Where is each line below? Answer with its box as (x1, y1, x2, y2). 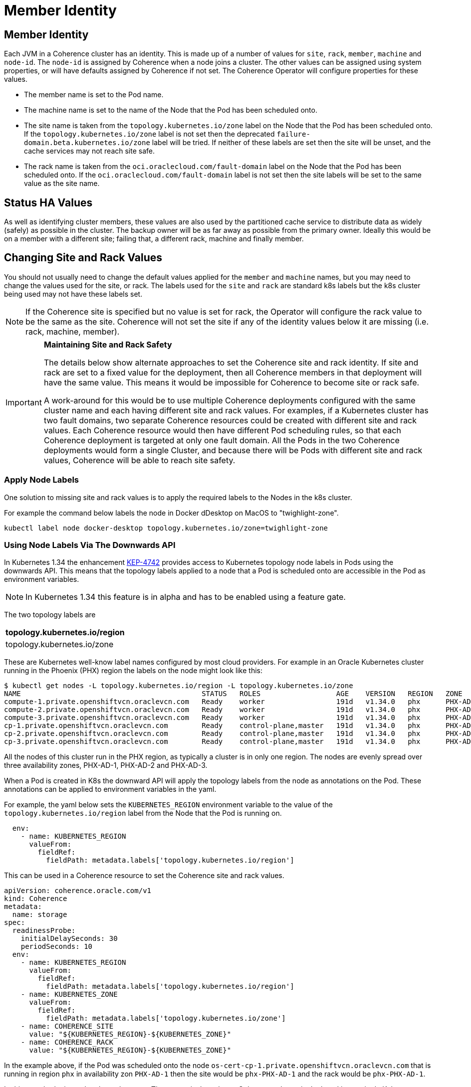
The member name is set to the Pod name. (24, 90, 164, 99)
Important (5, 397, 42, 407)
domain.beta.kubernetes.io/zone (24, 139, 150, 147)
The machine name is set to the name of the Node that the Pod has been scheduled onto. (24, 106, 317, 115)
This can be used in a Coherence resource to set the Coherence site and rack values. (4, 871, 284, 880)
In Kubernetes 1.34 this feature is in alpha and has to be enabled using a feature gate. (25, 592, 346, 602)
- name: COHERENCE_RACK (20, 1038, 114, 1047)
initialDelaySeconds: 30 (20, 934, 118, 943)
